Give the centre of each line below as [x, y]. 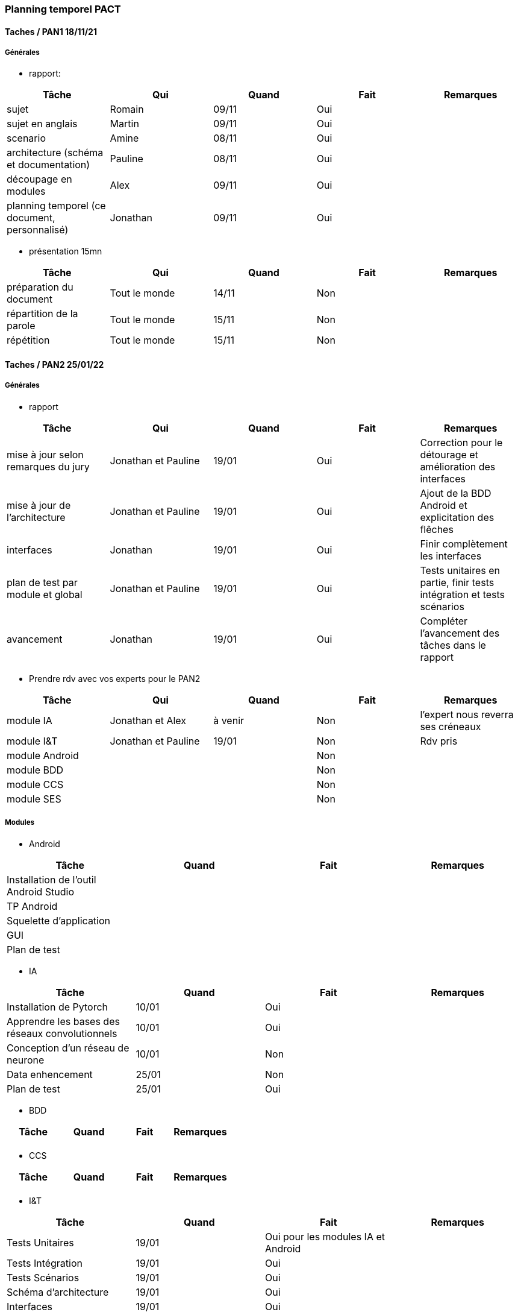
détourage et [449, 454]
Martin [124, 124]
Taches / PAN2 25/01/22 [55, 364]
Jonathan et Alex [148, 720]
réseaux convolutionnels [62, 1033]
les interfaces [451, 556]
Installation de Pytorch [57, 1007]
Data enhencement [50, 1074]
